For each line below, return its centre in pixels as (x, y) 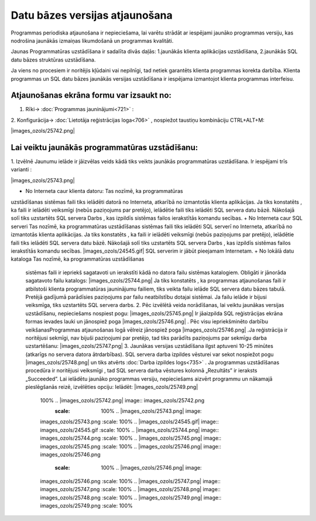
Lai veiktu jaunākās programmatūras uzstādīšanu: (104, 147)
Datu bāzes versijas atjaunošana (92, 15)
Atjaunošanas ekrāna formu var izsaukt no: (91, 96)
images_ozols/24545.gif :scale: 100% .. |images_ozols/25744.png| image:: (130, 430)
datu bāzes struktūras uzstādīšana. (53, 60)
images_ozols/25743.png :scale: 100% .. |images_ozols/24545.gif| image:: (130, 422)
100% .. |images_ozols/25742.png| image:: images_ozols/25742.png (122, 400)
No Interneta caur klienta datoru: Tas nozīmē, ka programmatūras (104, 191)
